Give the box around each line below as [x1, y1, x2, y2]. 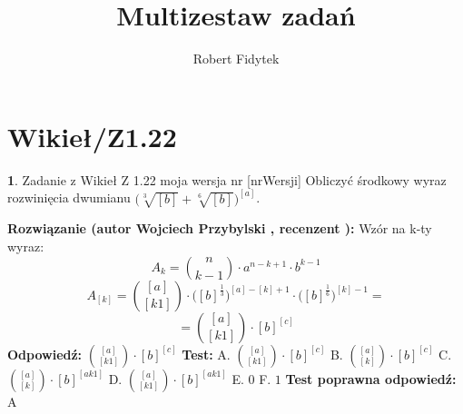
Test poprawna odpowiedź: [285, 369, 457, 388]
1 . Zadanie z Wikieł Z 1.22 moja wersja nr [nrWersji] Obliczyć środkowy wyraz [7, 170, 447, 189]
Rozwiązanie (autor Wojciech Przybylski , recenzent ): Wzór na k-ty [7, 219, 432, 238]
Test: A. [182, 344, 231, 363]
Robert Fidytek [192, 49, 280, 68]
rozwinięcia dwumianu [7, 188, 131, 207]
